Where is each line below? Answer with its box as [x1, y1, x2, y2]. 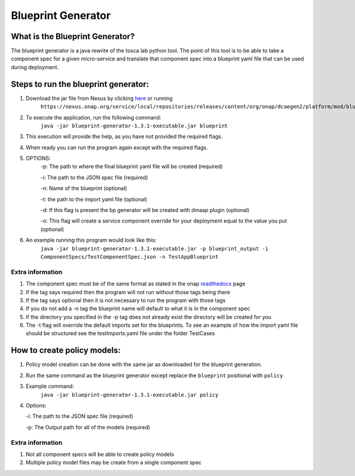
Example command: [25, 382, 74, 390]
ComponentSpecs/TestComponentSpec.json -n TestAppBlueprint [40, 253, 219, 260]
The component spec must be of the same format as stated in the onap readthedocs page [25, 280, 246, 287]
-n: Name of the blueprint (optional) [40, 185, 127, 192]
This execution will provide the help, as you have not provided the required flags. [25, 133, 223, 140]
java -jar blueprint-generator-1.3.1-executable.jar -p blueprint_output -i [40, 245, 269, 252]
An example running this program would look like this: [25, 237, 157, 244]
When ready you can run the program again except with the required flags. [25, 144, 208, 151]
